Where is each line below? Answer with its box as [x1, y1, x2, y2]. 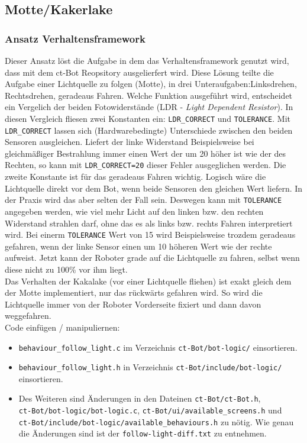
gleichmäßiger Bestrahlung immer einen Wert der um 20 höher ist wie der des [5, 147, 286, 159]
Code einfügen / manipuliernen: [5, 321, 120, 333]
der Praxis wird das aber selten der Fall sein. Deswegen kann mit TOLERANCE [5, 193, 282, 206]
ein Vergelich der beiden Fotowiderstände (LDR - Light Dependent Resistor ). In [5, 101, 293, 113]
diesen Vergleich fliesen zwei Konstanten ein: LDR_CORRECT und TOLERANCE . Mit [5, 112, 290, 124]
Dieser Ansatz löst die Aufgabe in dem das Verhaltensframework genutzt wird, [5, 54, 289, 66]
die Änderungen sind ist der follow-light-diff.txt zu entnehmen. [18, 427, 267, 439]
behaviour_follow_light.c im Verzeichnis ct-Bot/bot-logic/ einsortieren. [18, 341, 298, 353]
